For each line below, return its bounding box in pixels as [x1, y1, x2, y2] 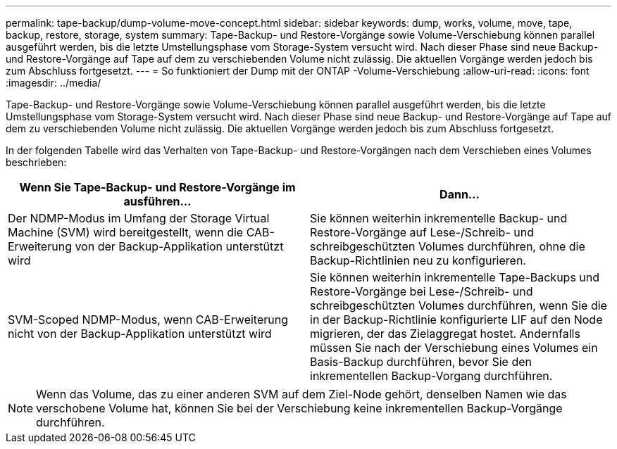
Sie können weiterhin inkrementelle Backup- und [310, 211, 568, 225]
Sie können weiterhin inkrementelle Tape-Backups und [310, 270, 600, 284]
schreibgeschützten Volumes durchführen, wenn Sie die [310, 298, 607, 312]
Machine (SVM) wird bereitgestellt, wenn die [8, 225, 244, 239]
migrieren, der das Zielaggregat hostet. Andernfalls [310, 327, 580, 341]
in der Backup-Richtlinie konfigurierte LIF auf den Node [310, 312, 603, 327]
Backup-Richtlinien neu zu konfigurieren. [310, 253, 526, 267]
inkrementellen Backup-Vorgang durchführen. [310, 369, 553, 383]
